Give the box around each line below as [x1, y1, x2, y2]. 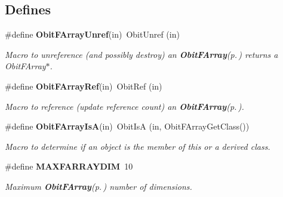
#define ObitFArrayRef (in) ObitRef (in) [5, 79, 162, 92]
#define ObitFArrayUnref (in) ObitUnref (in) [5, 28, 180, 41]
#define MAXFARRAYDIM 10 [5, 160, 133, 173]
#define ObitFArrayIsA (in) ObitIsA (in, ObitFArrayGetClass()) [5, 120, 250, 133]
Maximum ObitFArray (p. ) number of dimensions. [5, 180, 192, 192]
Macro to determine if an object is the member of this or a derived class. [5, 140, 270, 152]
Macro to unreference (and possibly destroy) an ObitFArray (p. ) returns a [5, 48, 278, 60]
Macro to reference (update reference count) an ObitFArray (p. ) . [5, 100, 244, 112]
